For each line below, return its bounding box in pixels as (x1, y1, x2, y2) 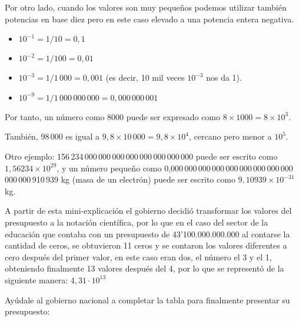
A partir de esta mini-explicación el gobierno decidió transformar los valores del (5, 204, 292, 217)
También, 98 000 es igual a (5, 130, 100, 143)
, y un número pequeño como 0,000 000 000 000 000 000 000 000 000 (57, 161, 293, 174)
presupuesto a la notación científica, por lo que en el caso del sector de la (5, 216, 268, 228)
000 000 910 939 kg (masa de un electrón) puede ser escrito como (5, 173, 235, 186)
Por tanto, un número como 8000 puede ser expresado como (5, 110, 221, 123)
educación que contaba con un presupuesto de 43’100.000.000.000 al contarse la (5, 227, 290, 240)
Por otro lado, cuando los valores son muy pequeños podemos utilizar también (5, 1, 287, 13)
